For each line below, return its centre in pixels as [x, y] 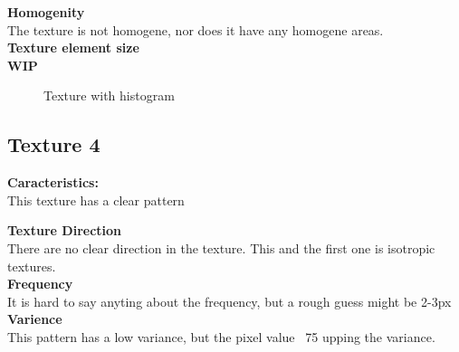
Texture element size [73, 48]
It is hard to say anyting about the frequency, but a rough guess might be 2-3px [229, 301]
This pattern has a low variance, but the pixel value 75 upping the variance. [221, 336]
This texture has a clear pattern [96, 200]
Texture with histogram [109, 95]
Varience [35, 319]
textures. [32, 266]
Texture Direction [65, 230]
